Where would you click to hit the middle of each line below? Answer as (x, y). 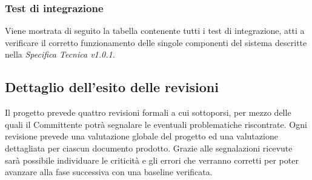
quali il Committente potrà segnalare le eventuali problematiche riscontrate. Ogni (156, 124)
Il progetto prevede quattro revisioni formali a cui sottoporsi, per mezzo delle (148, 112)
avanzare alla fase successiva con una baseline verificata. (109, 172)
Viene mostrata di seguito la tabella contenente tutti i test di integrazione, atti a (155, 31)
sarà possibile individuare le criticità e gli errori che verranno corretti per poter (152, 160)
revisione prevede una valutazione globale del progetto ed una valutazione (141, 136)
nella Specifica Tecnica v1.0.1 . (60, 54)
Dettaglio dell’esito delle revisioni (112, 87)
